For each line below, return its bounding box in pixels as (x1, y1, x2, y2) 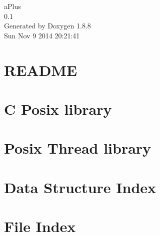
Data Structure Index (4, 177, 156, 197)
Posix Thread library (4, 138, 151, 158)
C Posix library (4, 98, 112, 119)
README (4, 59, 77, 80)
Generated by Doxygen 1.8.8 (4, 20, 91, 31)
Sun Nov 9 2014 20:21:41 (4, 30, 80, 40)
